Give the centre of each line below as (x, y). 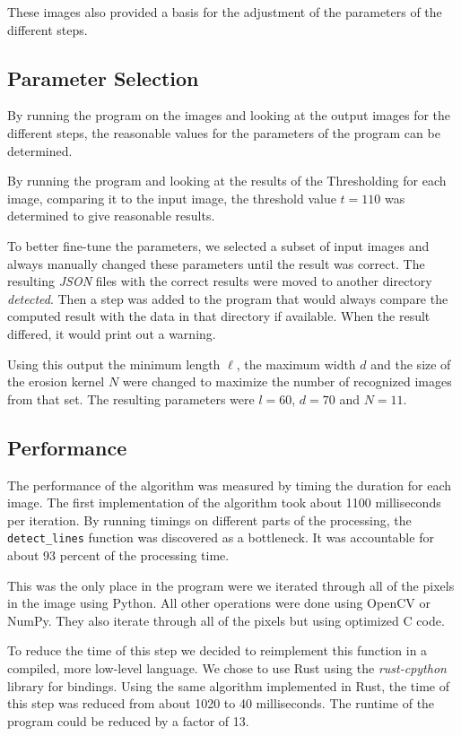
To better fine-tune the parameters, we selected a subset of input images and (218, 245)
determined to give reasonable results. (111, 216)
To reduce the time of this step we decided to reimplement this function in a (217, 650)
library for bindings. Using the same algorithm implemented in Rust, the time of (229, 685)
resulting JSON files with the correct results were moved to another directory (220, 281)
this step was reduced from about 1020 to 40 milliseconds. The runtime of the (221, 703)
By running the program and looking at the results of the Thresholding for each (227, 181)
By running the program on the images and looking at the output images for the (229, 115)
